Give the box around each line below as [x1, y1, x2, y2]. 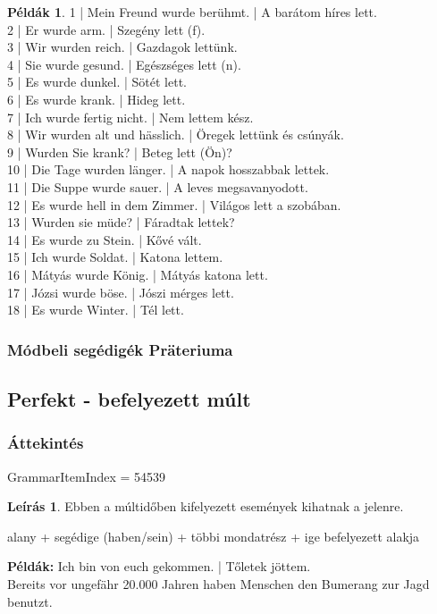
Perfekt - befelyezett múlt [7, 384, 251, 412]
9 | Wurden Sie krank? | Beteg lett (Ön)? [7, 142, 232, 161]
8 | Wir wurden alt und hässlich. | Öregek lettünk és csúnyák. [7, 125, 344, 144]
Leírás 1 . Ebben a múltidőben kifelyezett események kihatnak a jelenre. [7, 497, 404, 516]
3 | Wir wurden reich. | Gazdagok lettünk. [7, 38, 238, 56]
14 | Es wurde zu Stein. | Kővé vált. [7, 230, 202, 248]
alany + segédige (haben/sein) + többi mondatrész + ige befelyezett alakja [7, 526, 420, 545]
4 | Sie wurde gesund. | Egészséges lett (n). [7, 55, 241, 73]
